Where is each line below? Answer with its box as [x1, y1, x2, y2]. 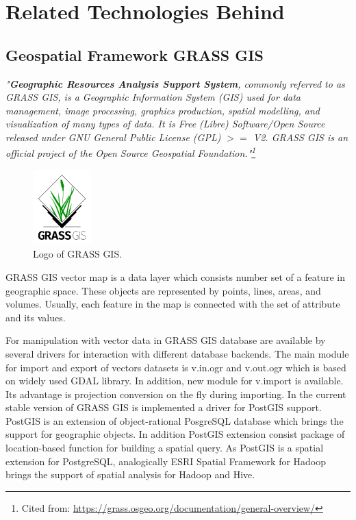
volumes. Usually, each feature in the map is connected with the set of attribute [5, 297, 340, 311]
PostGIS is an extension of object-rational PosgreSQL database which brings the [5, 413, 344, 428]
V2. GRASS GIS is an [253, 129, 348, 144]
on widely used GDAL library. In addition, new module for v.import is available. [5, 373, 344, 388]
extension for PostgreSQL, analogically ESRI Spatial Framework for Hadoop [5, 454, 327, 468]
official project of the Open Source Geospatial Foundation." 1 [5, 144, 256, 160]
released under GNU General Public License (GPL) [5, 129, 221, 144]
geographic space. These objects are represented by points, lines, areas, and [5, 283, 321, 297]
